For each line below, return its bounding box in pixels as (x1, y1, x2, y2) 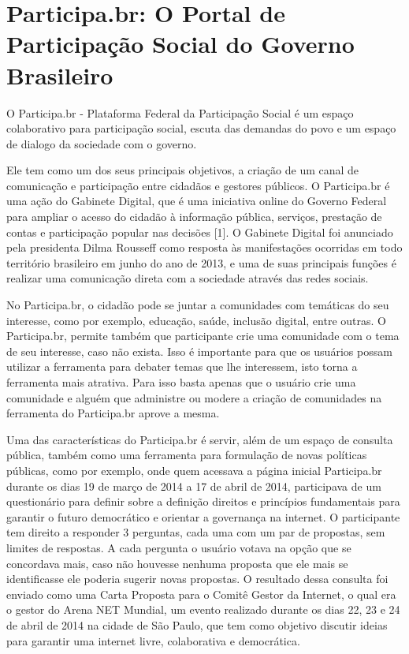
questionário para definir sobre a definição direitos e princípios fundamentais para (6, 493, 400, 510)
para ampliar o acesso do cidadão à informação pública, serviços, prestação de (6, 208, 382, 225)
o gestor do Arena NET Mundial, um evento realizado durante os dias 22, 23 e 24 (6, 601, 400, 618)
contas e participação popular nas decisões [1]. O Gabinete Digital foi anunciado (6, 223, 393, 240)
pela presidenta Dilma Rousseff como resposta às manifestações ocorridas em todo (6, 239, 403, 256)
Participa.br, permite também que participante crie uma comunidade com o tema (6, 327, 400, 344)
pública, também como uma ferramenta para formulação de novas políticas (6, 447, 367, 463)
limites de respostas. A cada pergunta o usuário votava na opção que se (6, 539, 351, 555)
